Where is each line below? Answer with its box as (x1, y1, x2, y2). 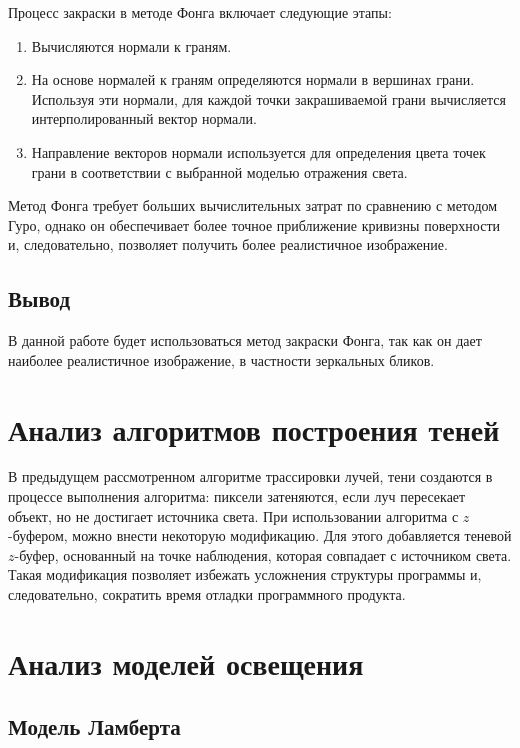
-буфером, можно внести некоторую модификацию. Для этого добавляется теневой (8, 525, 512, 546)
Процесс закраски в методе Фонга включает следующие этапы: (8, 2, 392, 22)
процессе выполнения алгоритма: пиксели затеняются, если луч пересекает (8, 486, 466, 507)
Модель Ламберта (8, 711, 181, 742)
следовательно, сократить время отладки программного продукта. (8, 584, 406, 605)
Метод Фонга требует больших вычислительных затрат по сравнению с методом (8, 195, 498, 216)
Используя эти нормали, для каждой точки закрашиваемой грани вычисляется (31, 88, 506, 109)
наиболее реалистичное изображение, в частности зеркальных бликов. (8, 349, 435, 370)
